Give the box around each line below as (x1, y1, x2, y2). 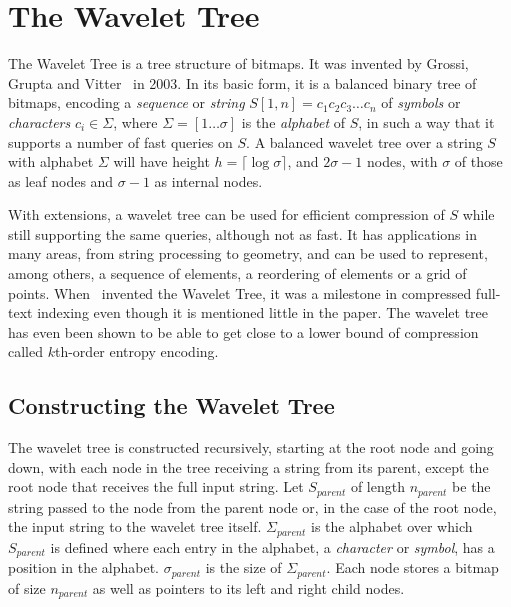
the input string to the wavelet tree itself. (8, 516, 262, 537)
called (8, 341, 43, 362)
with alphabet (8, 151, 94, 172)
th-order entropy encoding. (54, 341, 219, 362)
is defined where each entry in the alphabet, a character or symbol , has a (50, 536, 495, 557)
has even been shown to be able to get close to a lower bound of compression (8, 321, 479, 342)
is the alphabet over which (310, 516, 473, 537)
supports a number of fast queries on (8, 131, 233, 152)
